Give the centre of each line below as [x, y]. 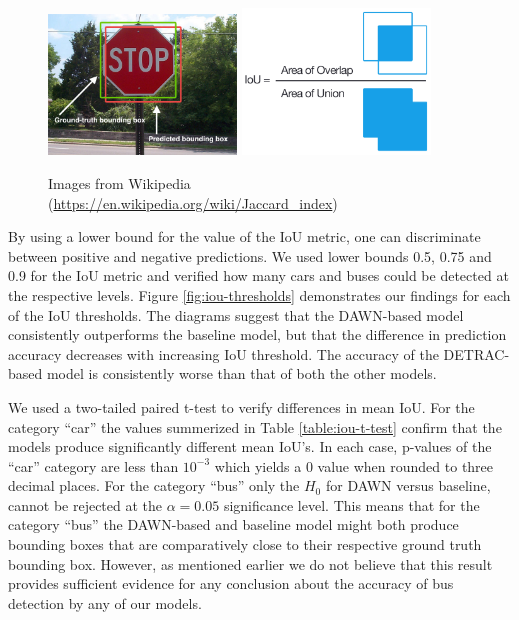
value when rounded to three [405, 465]
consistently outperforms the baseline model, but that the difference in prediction [257, 334]
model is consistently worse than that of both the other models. [241, 373]
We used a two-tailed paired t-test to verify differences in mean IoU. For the [241, 406]
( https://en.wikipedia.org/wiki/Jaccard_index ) [193, 202]
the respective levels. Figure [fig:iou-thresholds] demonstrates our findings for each [259, 294]
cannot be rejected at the [85, 504]
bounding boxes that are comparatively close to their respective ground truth [245, 544]
